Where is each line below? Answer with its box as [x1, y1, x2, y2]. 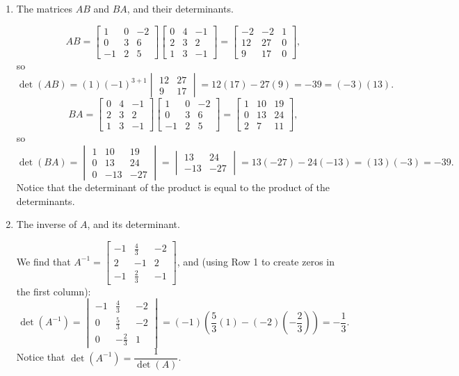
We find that [16, 254, 71, 268]
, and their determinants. [127, 1, 234, 15]
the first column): [16, 284, 91, 298]
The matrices [16, 1, 73, 15]
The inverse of [16, 217, 77, 231]
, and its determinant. [87, 217, 180, 231]
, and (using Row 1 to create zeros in [177, 254, 335, 268]
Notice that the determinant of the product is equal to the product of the [16, 179, 330, 194]
